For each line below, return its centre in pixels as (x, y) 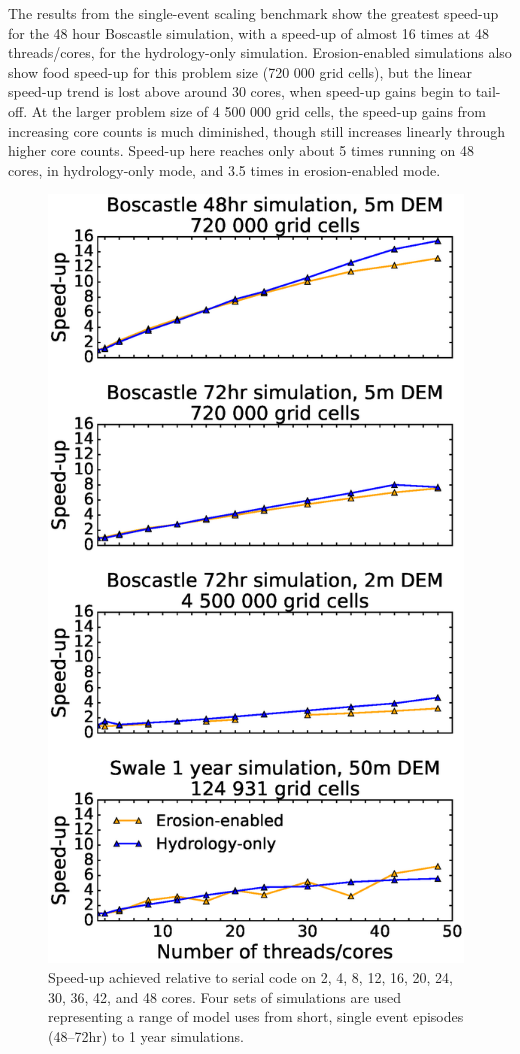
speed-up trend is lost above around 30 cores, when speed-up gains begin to (239, 91)
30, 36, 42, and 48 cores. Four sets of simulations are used (225, 996)
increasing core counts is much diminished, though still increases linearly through (256, 130)
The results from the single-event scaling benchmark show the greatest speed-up (253, 13)
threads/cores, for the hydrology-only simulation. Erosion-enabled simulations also (260, 52)
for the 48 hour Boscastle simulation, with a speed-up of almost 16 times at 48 (248, 32)
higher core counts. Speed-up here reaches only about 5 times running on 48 (241, 150)
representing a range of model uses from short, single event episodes (256, 1016)
